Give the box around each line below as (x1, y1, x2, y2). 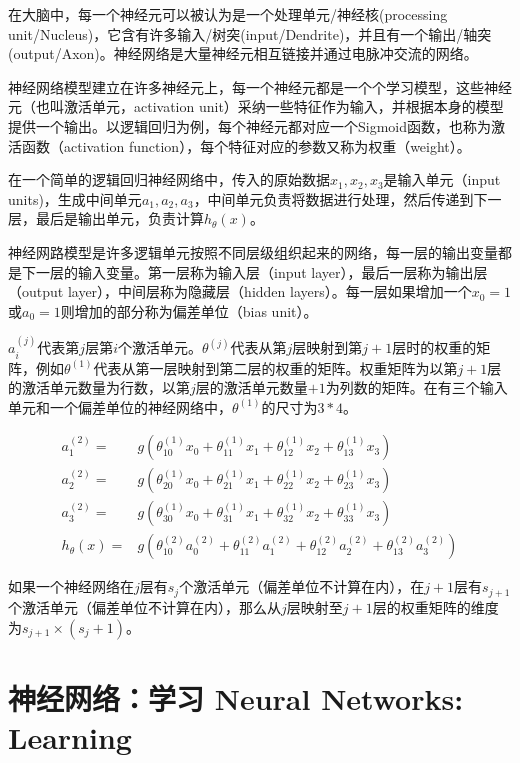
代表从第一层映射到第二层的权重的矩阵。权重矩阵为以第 (93, 357, 458, 378)
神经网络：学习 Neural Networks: (8, 677, 464, 718)
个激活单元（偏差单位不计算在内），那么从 (8, 596, 281, 617)
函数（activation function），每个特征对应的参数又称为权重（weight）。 (21, 135, 471, 156)
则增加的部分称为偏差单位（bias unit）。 (60, 300, 318, 321)
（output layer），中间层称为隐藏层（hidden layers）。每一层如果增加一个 (8, 281, 472, 302)
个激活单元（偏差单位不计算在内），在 (179, 576, 425, 597)
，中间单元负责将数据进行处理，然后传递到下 (193, 188, 488, 209)
